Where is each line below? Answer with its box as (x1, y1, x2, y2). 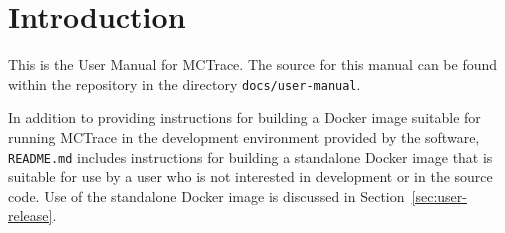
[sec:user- (411, 185, 467, 206)
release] (8, 205, 53, 226)
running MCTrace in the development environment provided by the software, (8, 126, 480, 147)
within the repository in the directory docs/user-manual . (8, 73, 361, 94)
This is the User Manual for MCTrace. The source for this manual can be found (8, 54, 498, 75)
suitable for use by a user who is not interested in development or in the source (8, 166, 493, 187)
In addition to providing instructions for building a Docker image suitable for (8, 107, 481, 128)
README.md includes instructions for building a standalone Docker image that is (8, 146, 493, 167)
